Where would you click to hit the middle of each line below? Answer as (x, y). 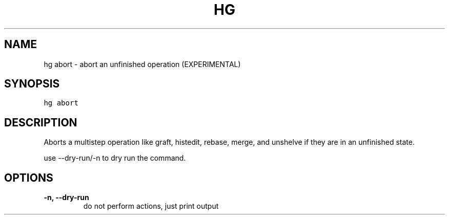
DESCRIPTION (41, 122)
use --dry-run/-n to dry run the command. (115, 158)
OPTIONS (29, 178)
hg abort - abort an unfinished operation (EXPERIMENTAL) (142, 64)
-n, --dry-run (66, 198)
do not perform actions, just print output (151, 206)
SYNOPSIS (32, 84)
